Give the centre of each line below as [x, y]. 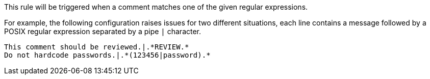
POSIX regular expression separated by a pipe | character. [103, 31]
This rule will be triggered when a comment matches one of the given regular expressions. [156, 7]
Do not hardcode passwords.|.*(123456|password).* [107, 55]
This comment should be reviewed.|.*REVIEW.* [97, 47]
